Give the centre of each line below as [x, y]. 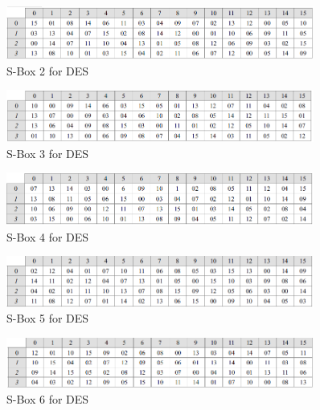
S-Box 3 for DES [48, 153]
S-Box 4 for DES [48, 236]
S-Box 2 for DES [48, 70]
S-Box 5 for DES [48, 318]
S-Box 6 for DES [48, 399]
